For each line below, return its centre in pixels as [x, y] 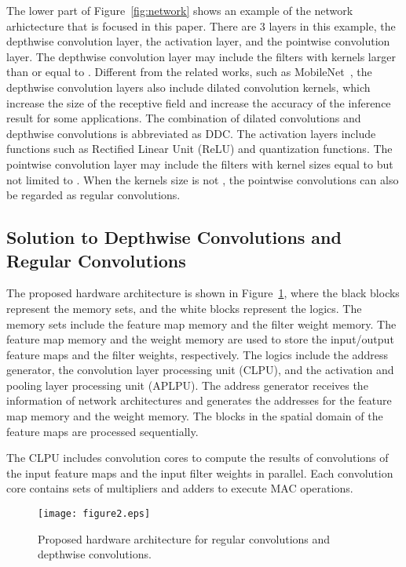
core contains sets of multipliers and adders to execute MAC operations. [180, 488]
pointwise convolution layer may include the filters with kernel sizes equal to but [200, 164]
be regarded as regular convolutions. [93, 195]
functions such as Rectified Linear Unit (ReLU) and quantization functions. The [199, 149]
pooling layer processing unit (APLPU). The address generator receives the [187, 385]
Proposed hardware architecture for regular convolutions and [184, 538]
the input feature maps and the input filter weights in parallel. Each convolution [200, 472]
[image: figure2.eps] [94, 514]
